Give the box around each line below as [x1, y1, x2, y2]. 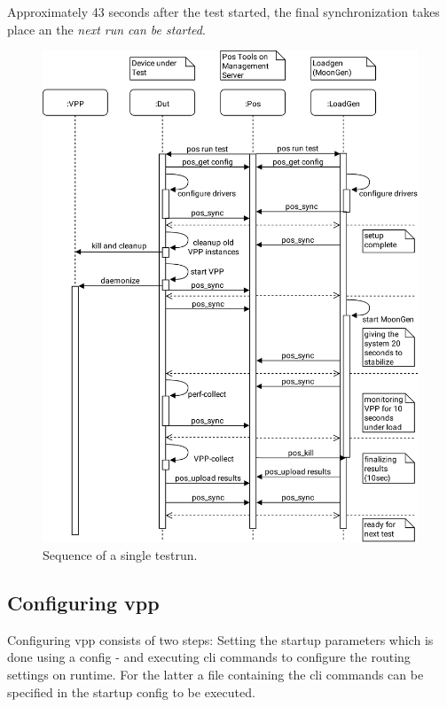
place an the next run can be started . [7, 19, 206, 38]
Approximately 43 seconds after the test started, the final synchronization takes [7, 3, 440, 20]
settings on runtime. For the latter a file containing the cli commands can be [7, 664, 424, 683]
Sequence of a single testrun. [43, 545, 198, 563]
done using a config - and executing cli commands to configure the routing [7, 648, 411, 666]
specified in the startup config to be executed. [7, 682, 255, 701]
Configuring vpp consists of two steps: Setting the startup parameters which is [7, 630, 434, 649]
